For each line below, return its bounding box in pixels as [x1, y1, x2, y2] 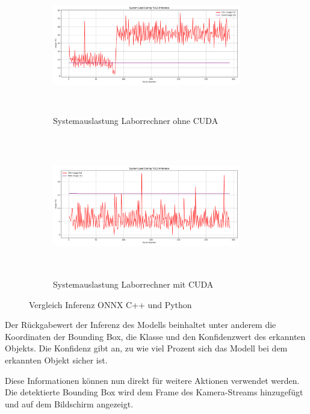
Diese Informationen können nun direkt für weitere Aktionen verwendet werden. [5, 374, 300, 386]
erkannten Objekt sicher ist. [5, 354, 108, 366]
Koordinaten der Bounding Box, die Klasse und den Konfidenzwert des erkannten [5, 330, 306, 342]
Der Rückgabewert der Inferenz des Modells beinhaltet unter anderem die [5, 318, 276, 331]
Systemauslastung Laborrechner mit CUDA [53, 278, 214, 291]
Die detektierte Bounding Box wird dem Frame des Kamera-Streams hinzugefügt [5, 386, 303, 398]
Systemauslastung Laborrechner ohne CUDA [53, 114, 219, 126]
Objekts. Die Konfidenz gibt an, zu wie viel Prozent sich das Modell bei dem [5, 342, 288, 354]
